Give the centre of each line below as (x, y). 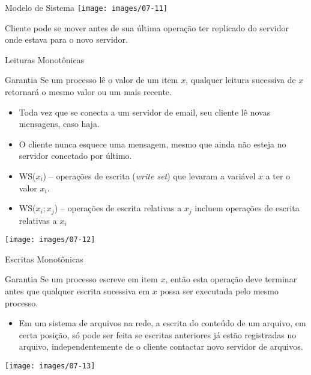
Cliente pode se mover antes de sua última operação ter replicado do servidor (147, 27)
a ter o (278, 176)
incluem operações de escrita (247, 208)
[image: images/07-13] (50, 366)
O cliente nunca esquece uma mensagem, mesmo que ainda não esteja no (152, 144)
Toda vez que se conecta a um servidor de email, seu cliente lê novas (145, 112)
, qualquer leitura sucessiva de (241, 80)
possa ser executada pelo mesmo (219, 291)
